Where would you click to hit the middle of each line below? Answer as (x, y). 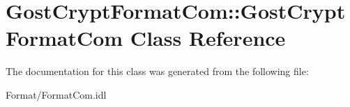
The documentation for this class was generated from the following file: (157, 71)
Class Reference (208, 38)
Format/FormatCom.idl (56, 94)
